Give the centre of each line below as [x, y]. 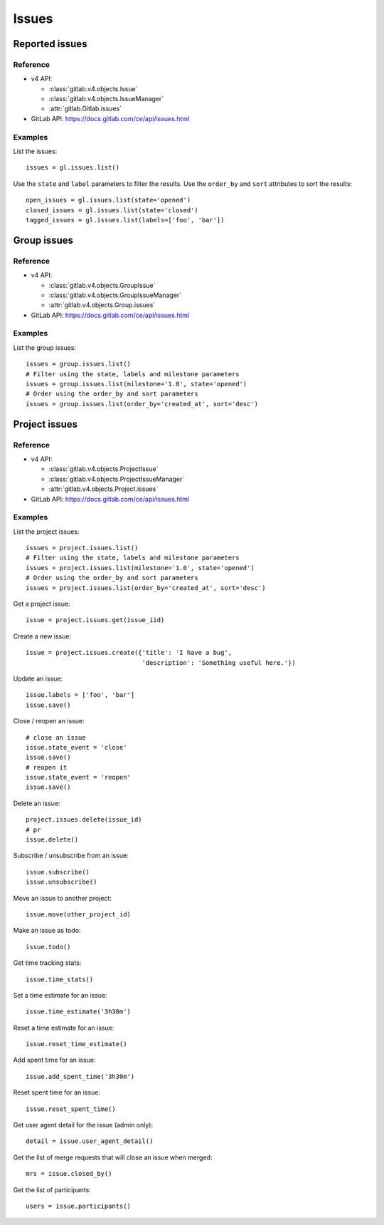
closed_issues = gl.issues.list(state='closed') [112, 210]
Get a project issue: [42, 604]
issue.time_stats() [60, 979]
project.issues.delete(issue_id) [84, 820]
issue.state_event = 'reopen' [79, 777]
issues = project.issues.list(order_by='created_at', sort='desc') [146, 588]
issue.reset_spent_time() [71, 1109]
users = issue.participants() [79, 1206]
